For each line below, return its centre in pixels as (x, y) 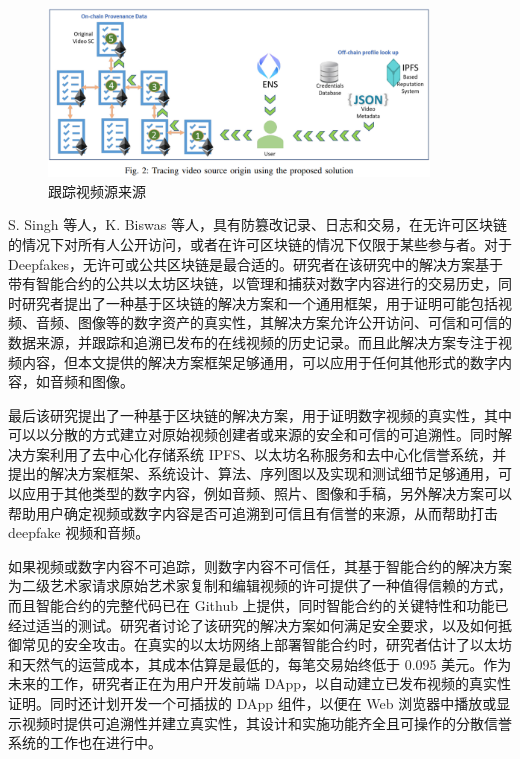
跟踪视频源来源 (97, 190)
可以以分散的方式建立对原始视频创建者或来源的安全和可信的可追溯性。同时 (253, 434)
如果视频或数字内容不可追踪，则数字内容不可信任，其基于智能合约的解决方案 (260, 565)
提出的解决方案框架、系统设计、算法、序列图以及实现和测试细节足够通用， (253, 473)
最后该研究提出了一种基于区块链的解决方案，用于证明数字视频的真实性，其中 (260, 414)
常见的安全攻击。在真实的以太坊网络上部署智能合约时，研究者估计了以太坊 (266, 644)
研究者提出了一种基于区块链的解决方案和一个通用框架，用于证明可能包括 (259, 302)
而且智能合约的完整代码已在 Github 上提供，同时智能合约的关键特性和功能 (251, 605)
